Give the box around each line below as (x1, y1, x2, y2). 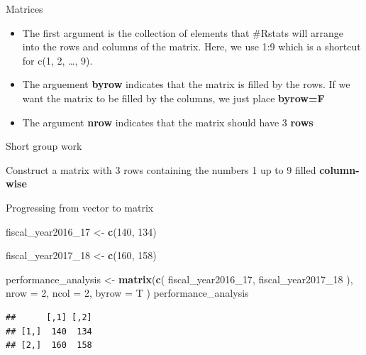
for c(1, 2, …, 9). (22, 53, 93, 67)
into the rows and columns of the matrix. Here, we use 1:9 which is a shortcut (22, 39, 361, 54)
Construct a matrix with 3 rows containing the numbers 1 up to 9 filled (6, 162, 316, 177)
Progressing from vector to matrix (6, 200, 154, 214)
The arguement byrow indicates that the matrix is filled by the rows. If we (22, 77, 350, 92)
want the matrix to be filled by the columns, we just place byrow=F (22, 90, 325, 105)
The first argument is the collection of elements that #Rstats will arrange (22, 25, 343, 40)
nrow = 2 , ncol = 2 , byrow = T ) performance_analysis (6, 285, 249, 300)
